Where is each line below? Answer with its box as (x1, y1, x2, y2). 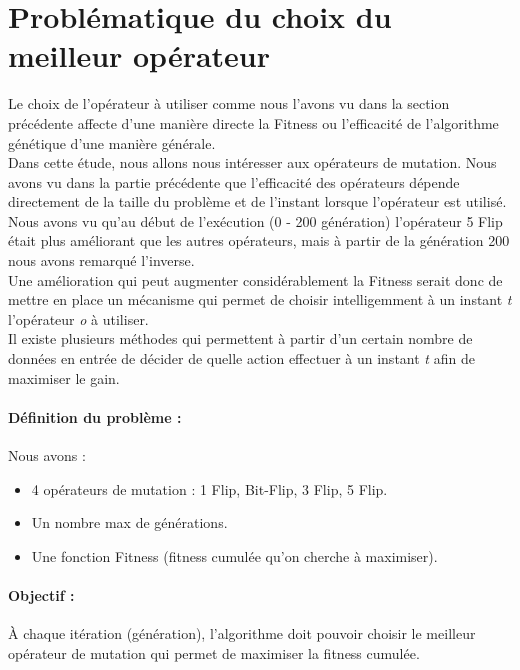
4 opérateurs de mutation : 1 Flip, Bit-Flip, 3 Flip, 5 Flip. (31, 478, 388, 499)
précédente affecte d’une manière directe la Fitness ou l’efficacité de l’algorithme (8, 112, 499, 133)
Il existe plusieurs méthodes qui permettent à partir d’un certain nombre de (8, 328, 473, 349)
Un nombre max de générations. (31, 512, 228, 533)
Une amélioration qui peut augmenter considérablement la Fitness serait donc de (8, 269, 503, 290)
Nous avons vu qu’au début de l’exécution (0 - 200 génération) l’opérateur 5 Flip (8, 210, 503, 231)
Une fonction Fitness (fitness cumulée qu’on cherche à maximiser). (31, 545, 438, 566)
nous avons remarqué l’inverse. (8, 250, 195, 271)
